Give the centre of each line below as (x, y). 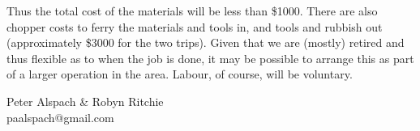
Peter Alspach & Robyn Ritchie (85, 101)
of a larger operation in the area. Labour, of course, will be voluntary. (180, 74)
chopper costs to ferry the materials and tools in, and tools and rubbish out (195, 26)
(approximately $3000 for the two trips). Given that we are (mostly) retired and (206, 42)
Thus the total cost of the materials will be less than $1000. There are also (192, 11)
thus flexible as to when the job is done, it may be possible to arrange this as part (210, 58)
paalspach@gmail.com (60, 117)
